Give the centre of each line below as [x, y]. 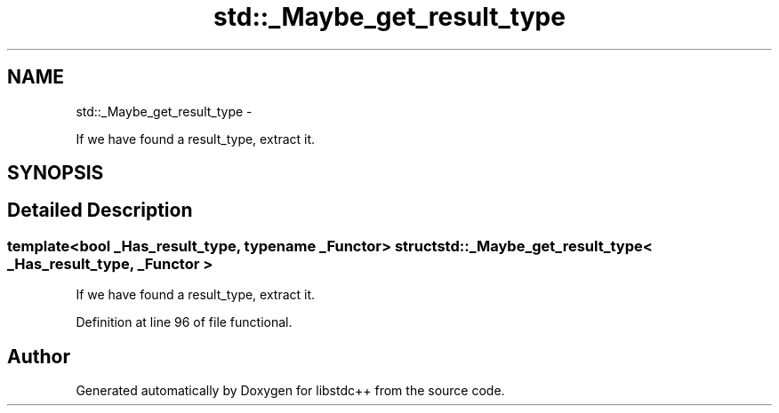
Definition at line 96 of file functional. [184, 322]
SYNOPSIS [56, 173]
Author [39, 356]
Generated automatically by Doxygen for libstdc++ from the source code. [290, 391]
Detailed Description [100, 210]
